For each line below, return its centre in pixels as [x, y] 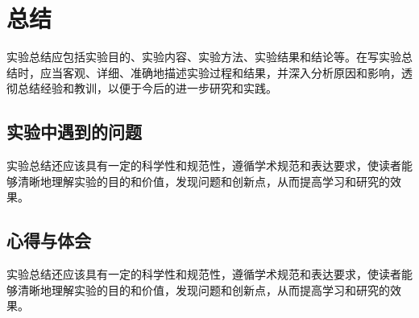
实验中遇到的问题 [74, 132]
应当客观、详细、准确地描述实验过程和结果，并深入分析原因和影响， [220, 72]
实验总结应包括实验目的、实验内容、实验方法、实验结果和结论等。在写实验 [204, 57]
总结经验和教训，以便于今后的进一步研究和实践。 [147, 88]
